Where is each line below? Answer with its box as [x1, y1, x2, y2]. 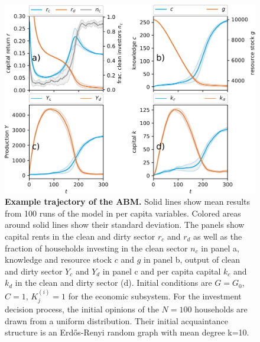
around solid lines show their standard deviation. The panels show [5, 218, 245, 231]
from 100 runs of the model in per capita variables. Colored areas [5, 207, 241, 219]
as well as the [193, 230, 242, 242]
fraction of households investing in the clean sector [5, 241, 188, 254]
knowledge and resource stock [5, 253, 112, 266]
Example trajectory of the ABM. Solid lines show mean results [5, 195, 251, 208]
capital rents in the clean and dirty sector [5, 230, 155, 242]
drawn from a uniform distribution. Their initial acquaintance [5, 314, 228, 327]
